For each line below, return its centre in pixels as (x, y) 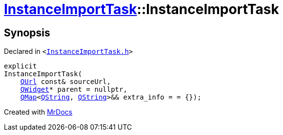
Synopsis (27, 33)
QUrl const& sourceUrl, (66, 82)
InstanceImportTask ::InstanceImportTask (141, 9)
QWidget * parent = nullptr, (74, 90)
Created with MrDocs (38, 112)
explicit (20, 66)
